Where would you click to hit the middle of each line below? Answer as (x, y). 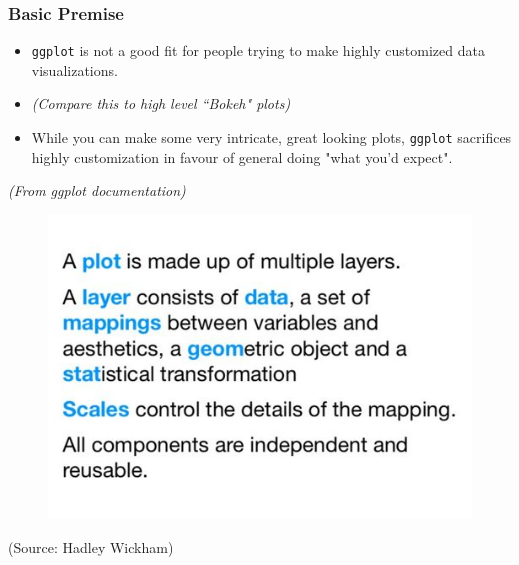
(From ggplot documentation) (97, 190)
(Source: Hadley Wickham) (91, 546)
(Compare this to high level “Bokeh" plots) (161, 103)
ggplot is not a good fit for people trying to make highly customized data (258, 50)
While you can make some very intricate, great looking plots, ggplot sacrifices (271, 137)
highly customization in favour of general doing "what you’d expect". (242, 156)
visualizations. (74, 69)
